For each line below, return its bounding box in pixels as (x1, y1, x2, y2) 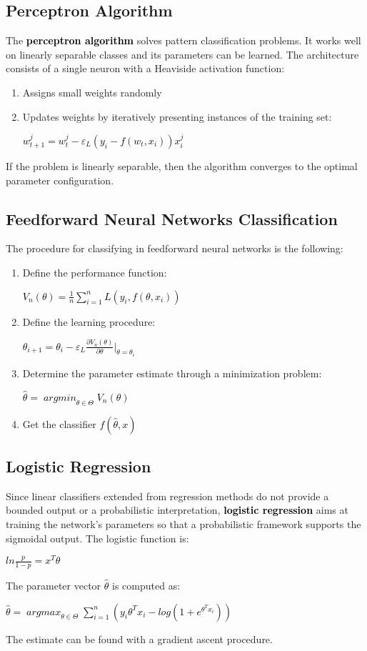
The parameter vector (6, 578, 101, 593)
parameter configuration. (6, 172, 114, 187)
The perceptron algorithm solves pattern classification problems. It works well (6, 33, 361, 48)
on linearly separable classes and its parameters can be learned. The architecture (6, 46, 359, 61)
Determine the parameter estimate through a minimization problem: (22, 365, 322, 380)
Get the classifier (22, 416, 96, 431)
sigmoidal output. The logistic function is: (6, 530, 189, 545)
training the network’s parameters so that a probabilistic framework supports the (6, 516, 361, 531)
